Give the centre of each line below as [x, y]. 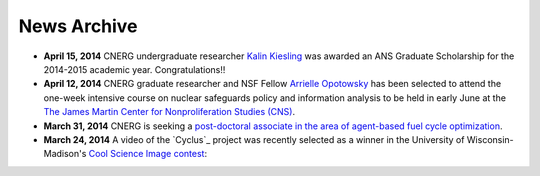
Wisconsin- [490, 139]
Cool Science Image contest [146, 154]
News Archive [78, 26]
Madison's [65, 154]
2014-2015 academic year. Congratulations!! [134, 69]
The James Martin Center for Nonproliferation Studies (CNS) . [169, 112]
